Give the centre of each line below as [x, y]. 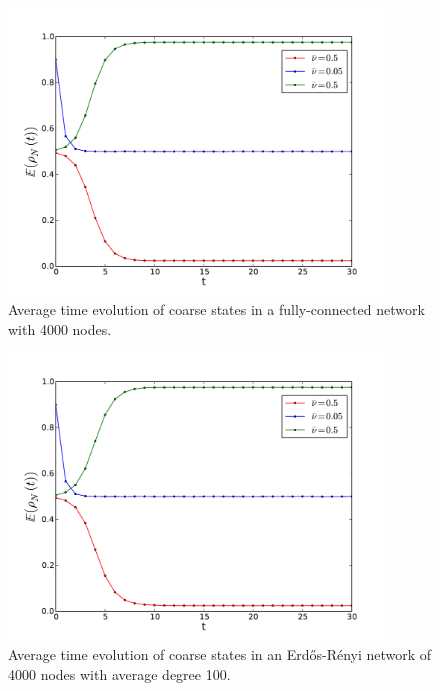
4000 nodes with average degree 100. [119, 673]
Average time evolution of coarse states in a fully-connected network [216, 308]
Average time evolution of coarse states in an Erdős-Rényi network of [220, 654]
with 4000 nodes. [60, 328]
